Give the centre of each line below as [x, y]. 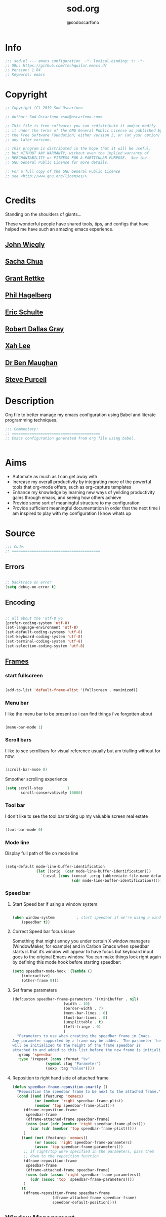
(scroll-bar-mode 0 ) [26, 769]
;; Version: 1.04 [23, 70]
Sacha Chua [24, 261]
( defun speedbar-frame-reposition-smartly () [60, 1087]
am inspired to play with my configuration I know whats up [72, 513]
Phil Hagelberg [28, 295]
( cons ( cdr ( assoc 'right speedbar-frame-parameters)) [83, 1175]
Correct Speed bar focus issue [43, 931]
